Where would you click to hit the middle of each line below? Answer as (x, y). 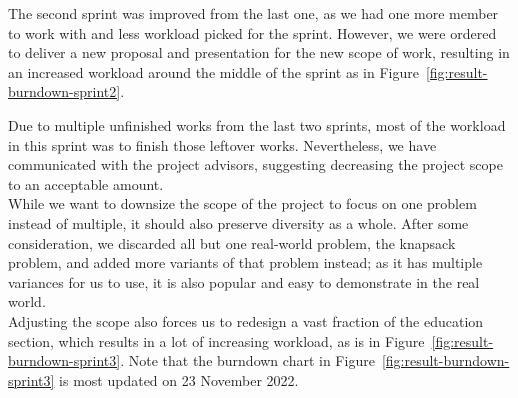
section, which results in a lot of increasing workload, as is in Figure (216, 340)
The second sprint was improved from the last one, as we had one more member (253, 13)
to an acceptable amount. (86, 183)
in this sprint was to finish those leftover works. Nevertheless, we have (222, 144)
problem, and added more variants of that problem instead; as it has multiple (245, 262)
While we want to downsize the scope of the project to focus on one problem (242, 203)
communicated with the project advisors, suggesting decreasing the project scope (255, 164)
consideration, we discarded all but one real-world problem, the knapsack (232, 242)
